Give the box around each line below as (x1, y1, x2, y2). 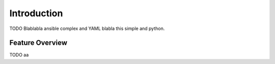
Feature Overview (9, 39, 68, 47)
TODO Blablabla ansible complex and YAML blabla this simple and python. (9, 25, 165, 31)
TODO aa (9, 52, 29, 58)
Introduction (9, 8, 63, 19)
